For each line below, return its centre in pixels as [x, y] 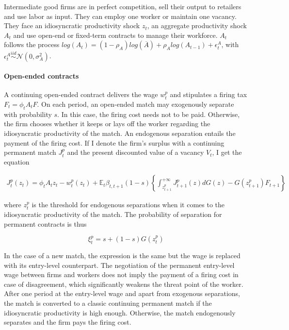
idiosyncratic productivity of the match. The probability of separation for [113, 214]
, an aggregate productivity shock [197, 25]
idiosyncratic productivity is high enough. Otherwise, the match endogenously [120, 312]
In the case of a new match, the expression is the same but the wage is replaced [122, 255]
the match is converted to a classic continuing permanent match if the [108, 303]
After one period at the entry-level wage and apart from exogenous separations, [122, 293]
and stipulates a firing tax [209, 94]
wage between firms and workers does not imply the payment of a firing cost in [121, 274]
